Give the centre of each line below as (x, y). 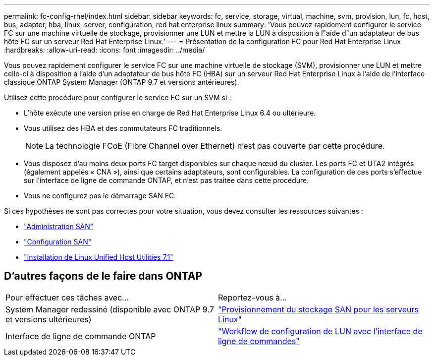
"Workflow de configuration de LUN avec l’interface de (320, 331)
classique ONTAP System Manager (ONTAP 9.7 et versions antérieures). (122, 82)
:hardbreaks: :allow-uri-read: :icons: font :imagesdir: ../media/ (105, 50)
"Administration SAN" (59, 226)
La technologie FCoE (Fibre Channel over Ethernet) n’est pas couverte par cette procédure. (215, 146)
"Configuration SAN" (58, 242)
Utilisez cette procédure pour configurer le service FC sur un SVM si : (118, 97)
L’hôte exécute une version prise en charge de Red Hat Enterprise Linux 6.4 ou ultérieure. (170, 113)
